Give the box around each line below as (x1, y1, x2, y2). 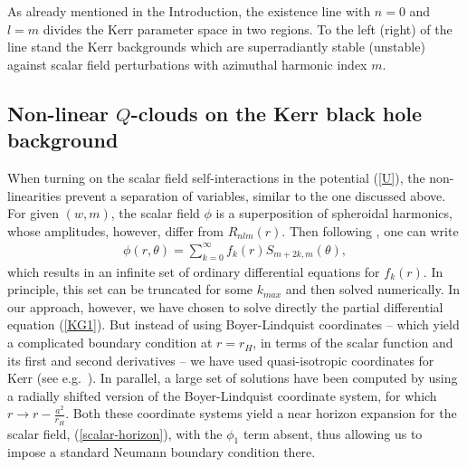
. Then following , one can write (281, 221, 459, 240)
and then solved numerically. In (285, 280, 461, 299)
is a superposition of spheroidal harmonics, (215, 204, 453, 223)
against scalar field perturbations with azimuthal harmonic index (7, 54, 367, 73)
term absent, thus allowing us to (243, 424, 423, 443)
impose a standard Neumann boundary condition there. (7, 443, 316, 462)
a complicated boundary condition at (7, 333, 213, 352)
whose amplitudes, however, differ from (7, 221, 224, 240)
